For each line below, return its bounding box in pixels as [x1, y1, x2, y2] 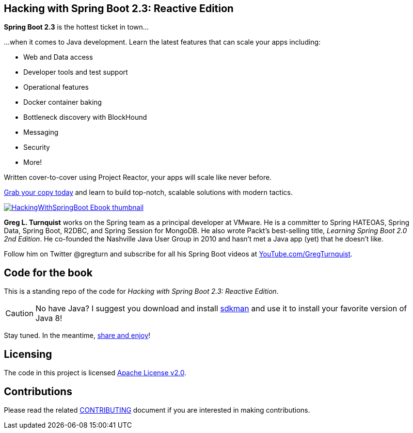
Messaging [23, 128, 59, 137]
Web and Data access [23, 53, 93, 62]
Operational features [23, 83, 89, 92]
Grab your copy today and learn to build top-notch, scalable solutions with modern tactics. [4, 188, 293, 197]
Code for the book [4, 266, 93, 279]
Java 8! [35, 313, 63, 323]
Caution [5, 308, 34, 319]
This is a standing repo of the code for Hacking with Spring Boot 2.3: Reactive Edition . [4, 287, 279, 296]
